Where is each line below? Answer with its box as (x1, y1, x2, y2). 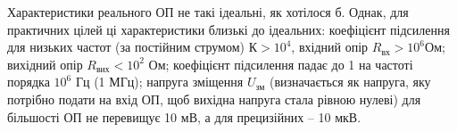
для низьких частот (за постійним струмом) (7, 37, 245, 56)
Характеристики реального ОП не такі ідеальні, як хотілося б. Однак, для (7, 3, 409, 21)
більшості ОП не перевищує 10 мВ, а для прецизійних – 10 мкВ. (7, 107, 361, 126)
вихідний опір (7, 54, 83, 73)
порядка (7, 72, 50, 91)
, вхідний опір (291, 37, 369, 56)
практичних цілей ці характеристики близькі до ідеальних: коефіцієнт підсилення (7, 20, 450, 38)
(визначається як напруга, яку (269, 72, 431, 91)
